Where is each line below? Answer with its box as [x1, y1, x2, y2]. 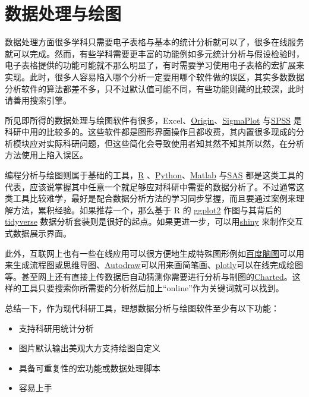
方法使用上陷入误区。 [5, 149, 88, 161]
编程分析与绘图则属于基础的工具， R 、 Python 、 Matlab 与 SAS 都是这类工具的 [5, 169, 304, 181]
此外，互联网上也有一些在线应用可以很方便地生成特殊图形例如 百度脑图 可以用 [5, 247, 304, 259]
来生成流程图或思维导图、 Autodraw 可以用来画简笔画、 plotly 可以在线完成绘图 [5, 259, 304, 271]
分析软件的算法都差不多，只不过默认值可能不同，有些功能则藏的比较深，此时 [5, 82, 304, 94]
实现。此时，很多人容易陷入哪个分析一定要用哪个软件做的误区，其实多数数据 [5, 70, 304, 83]
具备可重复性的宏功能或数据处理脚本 [18, 361, 160, 374]
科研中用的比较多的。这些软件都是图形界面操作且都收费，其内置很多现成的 [5, 125, 296, 138]
